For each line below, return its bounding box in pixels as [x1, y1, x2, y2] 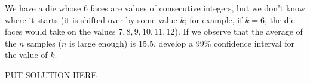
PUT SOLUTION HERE [5, 68, 97, 81]
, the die [265, 13, 295, 26]
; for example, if [184, 13, 243, 26]
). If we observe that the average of [174, 25, 303, 38]
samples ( [27, 36, 62, 49]
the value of [5, 48, 48, 61]
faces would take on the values [5, 25, 116, 38]
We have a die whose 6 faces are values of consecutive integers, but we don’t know [5, 2, 305, 14]
